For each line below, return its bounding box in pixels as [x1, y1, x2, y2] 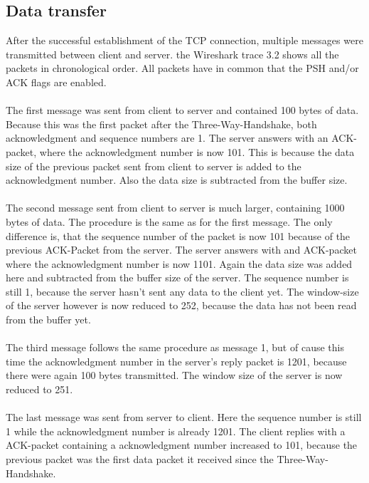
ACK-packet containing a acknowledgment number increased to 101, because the [6, 437, 358, 452]
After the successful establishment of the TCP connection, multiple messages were [6, 33, 363, 48]
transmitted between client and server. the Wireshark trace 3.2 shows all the [6, 46, 339, 61]
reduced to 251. [6, 382, 73, 397]
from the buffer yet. [6, 312, 91, 327]
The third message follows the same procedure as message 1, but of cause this [6, 340, 344, 355]
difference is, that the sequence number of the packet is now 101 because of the [6, 228, 351, 243]
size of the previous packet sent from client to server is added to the [6, 158, 301, 173]
